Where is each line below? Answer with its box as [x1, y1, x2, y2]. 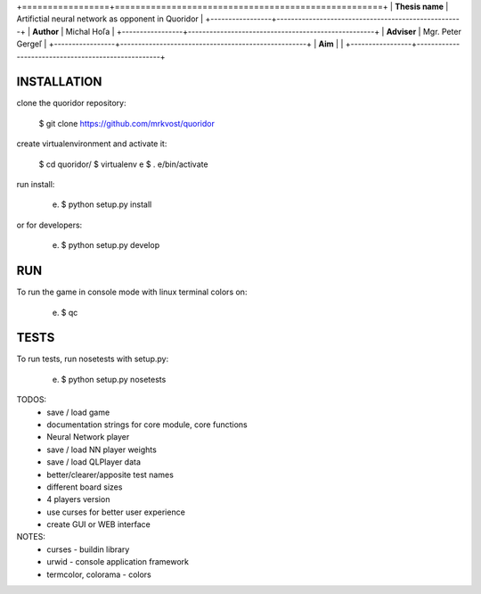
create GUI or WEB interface [46, 519, 151, 530]
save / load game [46, 407, 110, 417]
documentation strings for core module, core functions [46, 419, 249, 430]
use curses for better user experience [46, 507, 186, 517]
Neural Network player [46, 432, 130, 442]
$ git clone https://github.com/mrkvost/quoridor [38, 118, 216, 128]
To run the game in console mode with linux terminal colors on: [16, 286, 248, 298]
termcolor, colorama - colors [46, 569, 151, 580]
